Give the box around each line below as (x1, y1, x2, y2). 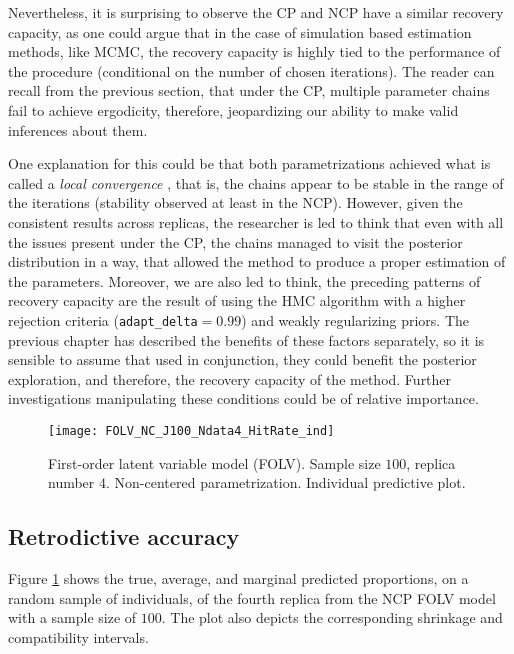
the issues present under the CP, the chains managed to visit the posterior (8, 231, 463, 252)
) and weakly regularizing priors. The (241, 309, 470, 330)
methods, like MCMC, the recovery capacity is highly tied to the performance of (8, 41, 501, 62)
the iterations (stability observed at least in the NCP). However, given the (8, 192, 463, 213)
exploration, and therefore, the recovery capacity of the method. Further (8, 368, 452, 389)
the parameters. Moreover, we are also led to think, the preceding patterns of (8, 270, 481, 291)
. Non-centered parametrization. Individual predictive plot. (106, 472, 466, 493)
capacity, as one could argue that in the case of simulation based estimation (8, 21, 472, 42)
